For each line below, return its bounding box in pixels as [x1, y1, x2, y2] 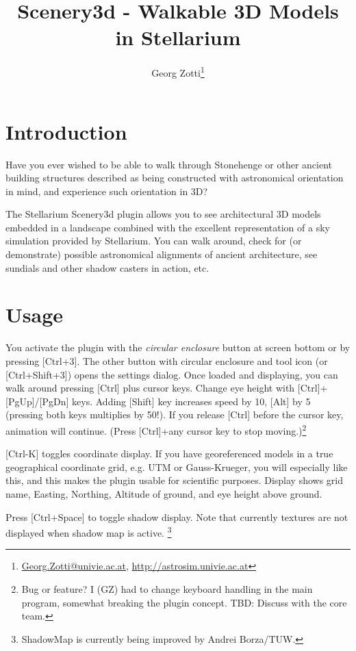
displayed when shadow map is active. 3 [5, 524, 172, 539]
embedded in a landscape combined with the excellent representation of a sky [5, 220, 330, 234]
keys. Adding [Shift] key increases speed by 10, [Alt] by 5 [72, 394, 311, 408]
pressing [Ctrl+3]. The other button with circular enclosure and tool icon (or [5, 353, 328, 368]
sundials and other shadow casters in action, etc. [5, 260, 209, 275]
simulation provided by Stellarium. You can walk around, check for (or [5, 233, 302, 248]
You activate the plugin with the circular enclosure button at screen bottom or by [5, 340, 351, 355]
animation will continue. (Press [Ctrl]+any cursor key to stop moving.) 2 [5, 421, 307, 437]
